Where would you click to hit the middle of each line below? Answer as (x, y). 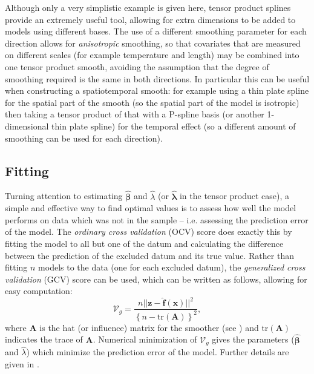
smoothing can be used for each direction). (84, 138)
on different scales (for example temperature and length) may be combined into (152, 55)
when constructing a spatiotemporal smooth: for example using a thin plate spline (157, 90)
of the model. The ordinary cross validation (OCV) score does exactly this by (149, 231)
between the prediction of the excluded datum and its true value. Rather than (149, 255)
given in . (22, 363)
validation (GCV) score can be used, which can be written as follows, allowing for (156, 279)
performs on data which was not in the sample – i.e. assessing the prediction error (157, 219)
